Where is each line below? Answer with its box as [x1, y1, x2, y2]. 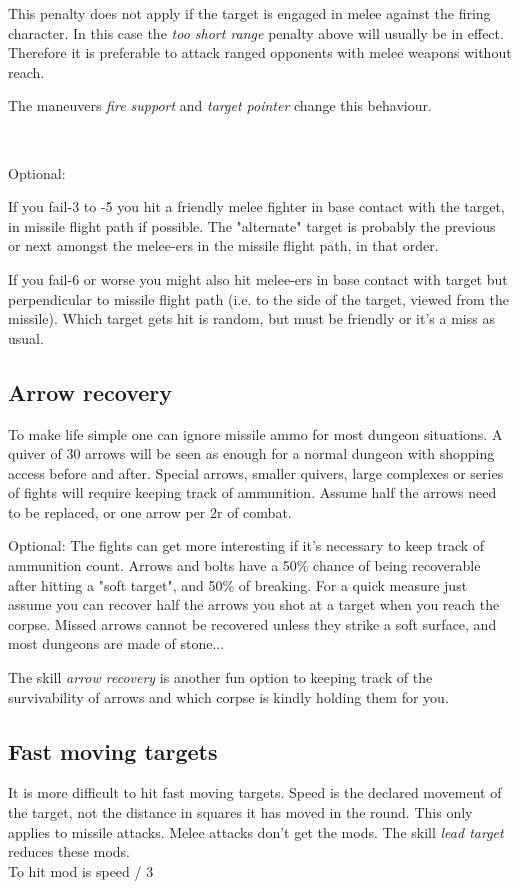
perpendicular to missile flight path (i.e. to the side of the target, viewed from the [8, 288, 509, 309]
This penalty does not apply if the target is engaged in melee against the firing [8, 3, 491, 23]
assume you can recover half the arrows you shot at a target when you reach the [8, 594, 500, 615]
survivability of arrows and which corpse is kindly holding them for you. [8, 686, 449, 707]
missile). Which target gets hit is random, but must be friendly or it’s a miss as [8, 308, 495, 329]
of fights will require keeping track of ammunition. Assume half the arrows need [8, 482, 497, 503]
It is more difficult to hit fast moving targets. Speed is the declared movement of [8, 782, 502, 803]
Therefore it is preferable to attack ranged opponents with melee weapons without [8, 42, 512, 63]
